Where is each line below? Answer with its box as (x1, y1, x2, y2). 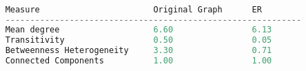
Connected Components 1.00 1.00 (5, 56, 272, 66)
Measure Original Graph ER (5, 4, 262, 14)
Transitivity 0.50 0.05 (5, 35, 272, 45)
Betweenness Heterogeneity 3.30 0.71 (5, 45, 272, 56)
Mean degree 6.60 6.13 (5, 25, 272, 35)
